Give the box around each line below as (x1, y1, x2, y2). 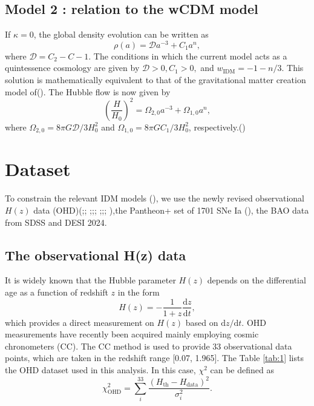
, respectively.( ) (188, 120, 246, 133)
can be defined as (210, 363, 274, 376)
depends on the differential (207, 274, 306, 286)
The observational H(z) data (5, 245, 186, 264)
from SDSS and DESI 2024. (5, 215, 107, 228)
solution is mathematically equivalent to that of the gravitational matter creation (5, 73, 306, 86)
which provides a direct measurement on (5, 316, 154, 328)
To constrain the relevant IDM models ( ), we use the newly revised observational (5, 192, 304, 205)
